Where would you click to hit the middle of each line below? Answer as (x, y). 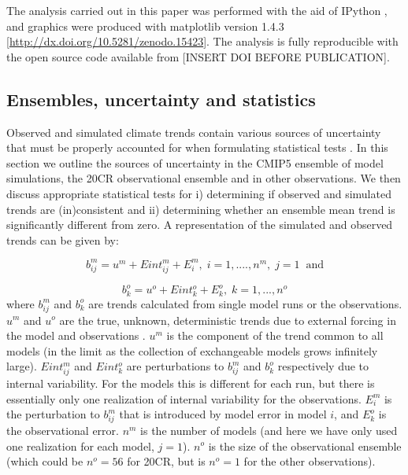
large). (22, 366)
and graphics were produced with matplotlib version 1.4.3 (145, 26)
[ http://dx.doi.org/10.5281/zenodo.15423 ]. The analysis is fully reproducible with (202, 41)
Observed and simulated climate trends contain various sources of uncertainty (194, 132)
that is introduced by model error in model (223, 414)
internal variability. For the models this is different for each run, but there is (191, 383)
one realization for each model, (80, 446)
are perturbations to (175, 366)
